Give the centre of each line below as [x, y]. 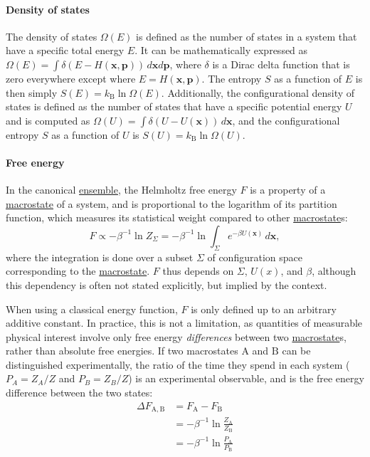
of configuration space [255, 257]
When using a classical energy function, [92, 309]
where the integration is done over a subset [100, 257]
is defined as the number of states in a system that [247, 36]
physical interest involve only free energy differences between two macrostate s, [176, 336]
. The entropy [232, 78]
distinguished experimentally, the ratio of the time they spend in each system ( [178, 364]
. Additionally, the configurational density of [258, 92]
